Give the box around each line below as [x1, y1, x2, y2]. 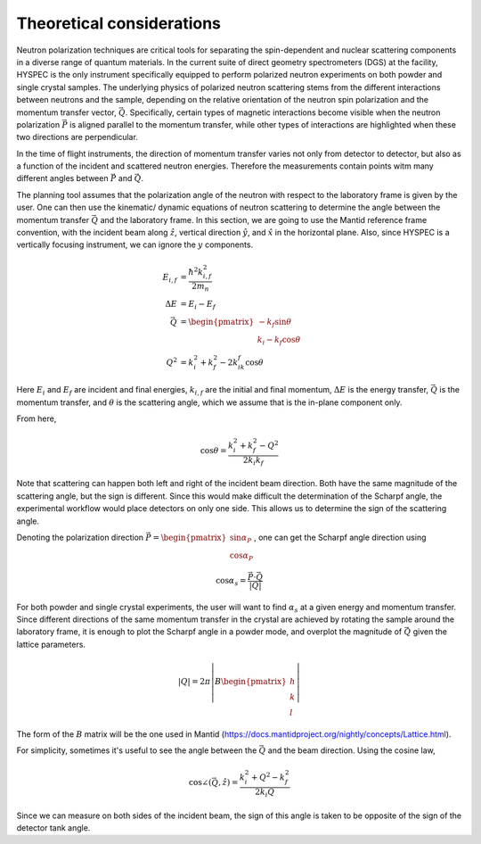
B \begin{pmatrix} [214, 676, 287, 687]
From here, [16, 413, 57, 424]
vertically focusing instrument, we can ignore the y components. [16, 239, 254, 250]
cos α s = [215, 575, 247, 588]
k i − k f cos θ [257, 335, 301, 347]
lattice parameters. [16, 639, 86, 650]
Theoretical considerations [16, 13, 222, 33]
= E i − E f [180, 299, 216, 311]
